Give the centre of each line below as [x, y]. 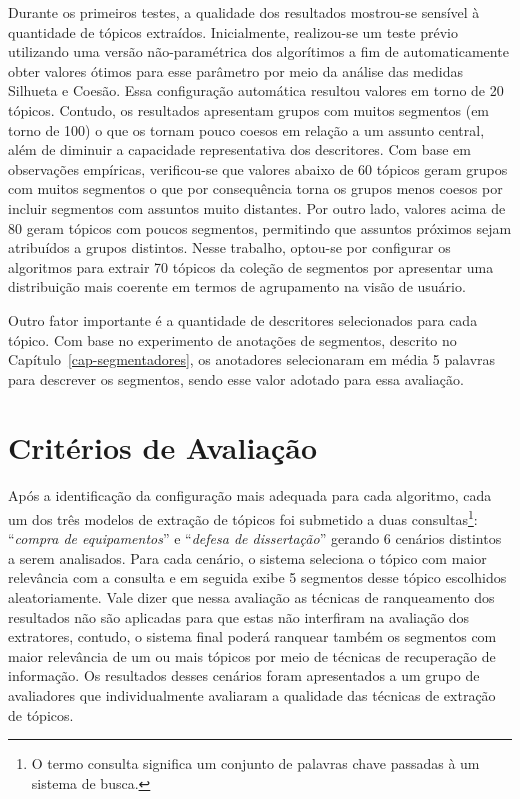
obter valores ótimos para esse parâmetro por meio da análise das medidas [235, 70]
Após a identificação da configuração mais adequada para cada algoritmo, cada [250, 495]
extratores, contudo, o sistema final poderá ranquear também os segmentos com [252, 636]
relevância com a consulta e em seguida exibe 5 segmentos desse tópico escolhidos [257, 577]
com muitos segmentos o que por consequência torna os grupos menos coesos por [255, 188]
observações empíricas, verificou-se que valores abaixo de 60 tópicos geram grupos [258, 168]
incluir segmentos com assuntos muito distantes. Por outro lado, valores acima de [257, 207]
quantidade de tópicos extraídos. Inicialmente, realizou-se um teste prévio [233, 31]
